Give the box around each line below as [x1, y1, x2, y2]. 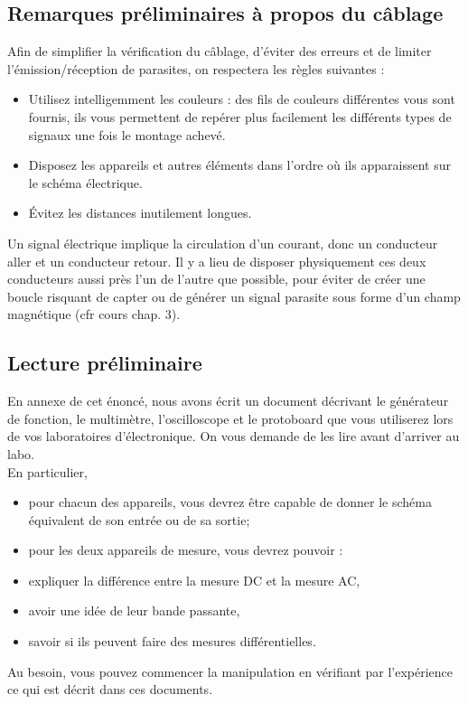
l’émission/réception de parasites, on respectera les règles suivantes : [7, 59, 385, 78]
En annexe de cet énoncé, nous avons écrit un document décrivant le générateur [7, 391, 449, 410]
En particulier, [7, 462, 88, 481]
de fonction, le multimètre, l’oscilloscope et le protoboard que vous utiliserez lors [7, 408, 454, 427]
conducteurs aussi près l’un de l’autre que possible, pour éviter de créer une [7, 269, 426, 288]
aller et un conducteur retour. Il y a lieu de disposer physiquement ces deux [7, 251, 426, 270]
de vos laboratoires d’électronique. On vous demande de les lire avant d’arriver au [7, 427, 460, 446]
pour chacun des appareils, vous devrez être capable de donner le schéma [28, 493, 432, 512]
